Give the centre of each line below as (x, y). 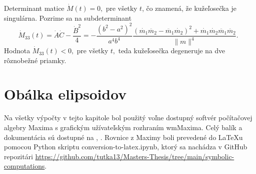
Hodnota (17, 51)
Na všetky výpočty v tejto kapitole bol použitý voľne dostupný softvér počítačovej (128, 118)
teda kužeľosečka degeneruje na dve (172, 51)
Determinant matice (34, 8)
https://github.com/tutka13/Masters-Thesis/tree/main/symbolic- (135, 156)
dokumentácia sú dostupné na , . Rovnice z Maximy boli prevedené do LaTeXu (123, 137)
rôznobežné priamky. (35, 60)
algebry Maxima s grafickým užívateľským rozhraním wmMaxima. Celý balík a (123, 127)
